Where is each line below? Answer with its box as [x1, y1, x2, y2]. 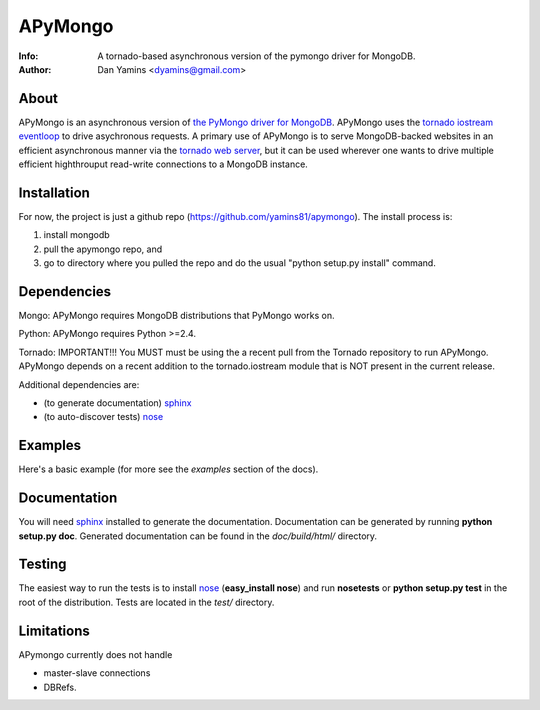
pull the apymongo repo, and [43, 243, 163, 255]
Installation [18, 184, 90, 201]
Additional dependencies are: [18, 378, 140, 390]
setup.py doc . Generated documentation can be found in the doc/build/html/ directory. [18, 530, 378, 542]
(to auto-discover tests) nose [43, 411, 164, 423]
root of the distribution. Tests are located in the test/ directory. [18, 596, 275, 608]
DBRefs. [43, 681, 77, 693]
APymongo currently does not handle [18, 648, 173, 660]
